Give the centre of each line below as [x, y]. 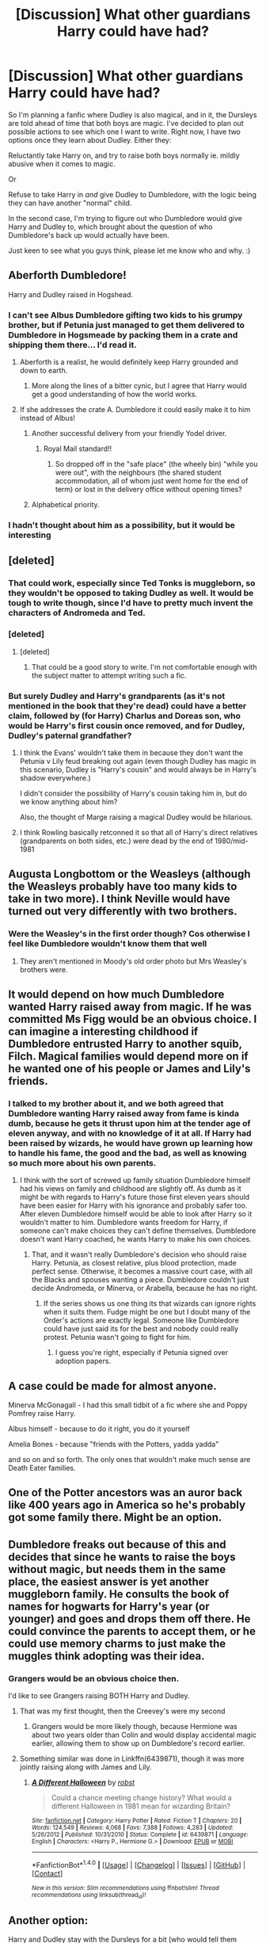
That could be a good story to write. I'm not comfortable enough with [144, 666]
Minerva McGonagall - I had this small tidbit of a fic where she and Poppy [128, 1405]
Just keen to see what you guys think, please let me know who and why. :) [129, 250]
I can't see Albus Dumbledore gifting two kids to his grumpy [125, 315]
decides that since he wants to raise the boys [122, 1557]
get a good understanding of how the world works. [114, 395]
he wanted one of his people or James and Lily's [129, 1069]
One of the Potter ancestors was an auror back [125, 1493]
